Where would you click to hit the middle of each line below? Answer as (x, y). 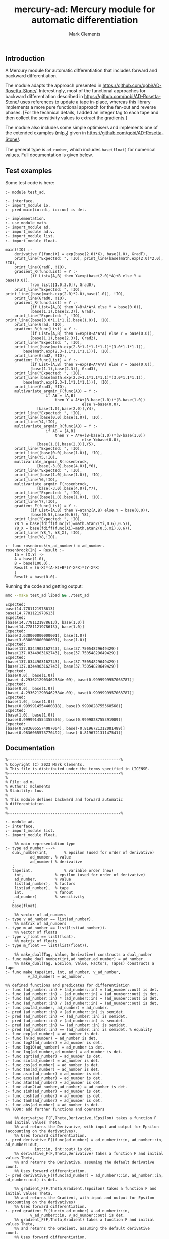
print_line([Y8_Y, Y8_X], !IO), (48, 532)
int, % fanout (44, 892)
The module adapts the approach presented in (53, 86)
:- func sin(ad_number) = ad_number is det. (53, 1060)
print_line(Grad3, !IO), (40, 387)
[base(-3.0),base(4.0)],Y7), (68, 488)
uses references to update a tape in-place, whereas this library (85, 102)
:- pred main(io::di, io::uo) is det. (46, 210)
